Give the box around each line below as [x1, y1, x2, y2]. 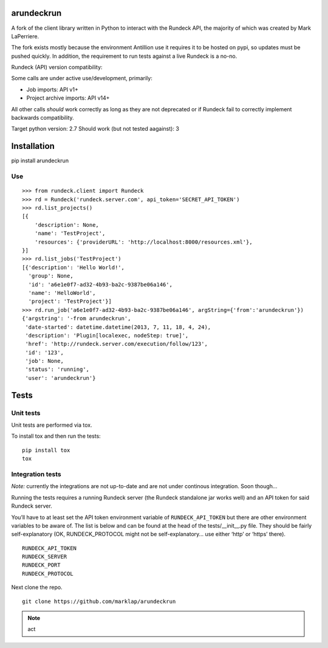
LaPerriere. [11, 32, 39, 40]
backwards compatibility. [11, 114, 74, 122]
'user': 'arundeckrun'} [25, 374, 96, 381]
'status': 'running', [25, 366, 90, 373]
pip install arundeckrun [11, 157, 69, 164]
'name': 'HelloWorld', [28, 289, 96, 296]
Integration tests [11, 470, 61, 478]
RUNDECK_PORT [22, 562, 61, 568]
